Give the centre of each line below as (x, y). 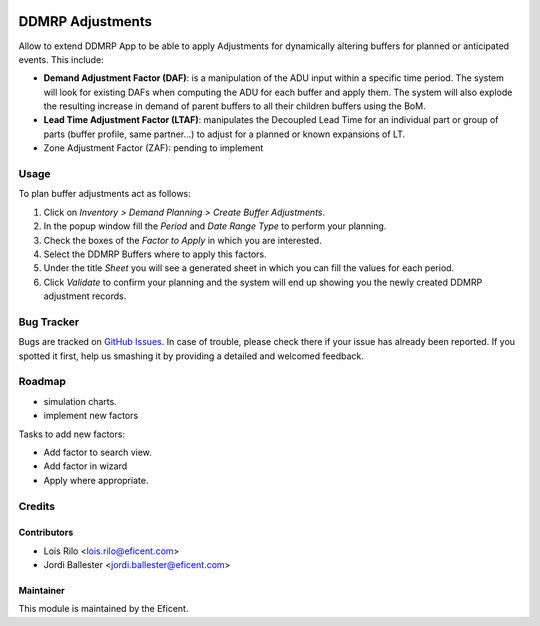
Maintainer (41, 591)
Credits (36, 506)
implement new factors (91, 416)
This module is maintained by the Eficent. (103, 609)
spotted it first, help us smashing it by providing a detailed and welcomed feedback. (191, 356)
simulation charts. (80, 401)
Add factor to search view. (97, 452)
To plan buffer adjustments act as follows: (105, 194)
